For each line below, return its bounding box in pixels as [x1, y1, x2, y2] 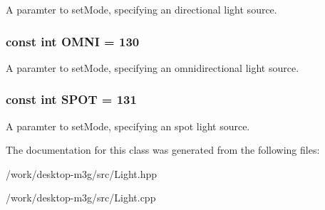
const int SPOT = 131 [6, 90, 137, 108]
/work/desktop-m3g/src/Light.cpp [6, 190, 156, 205]
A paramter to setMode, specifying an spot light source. [6, 118, 250, 133]
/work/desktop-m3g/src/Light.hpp [6, 166, 158, 181]
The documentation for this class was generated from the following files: [6, 142, 320, 157]
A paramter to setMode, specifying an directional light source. [6, 2, 277, 16]
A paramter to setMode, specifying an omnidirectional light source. [6, 60, 299, 75]
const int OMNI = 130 [6, 32, 140, 50]
